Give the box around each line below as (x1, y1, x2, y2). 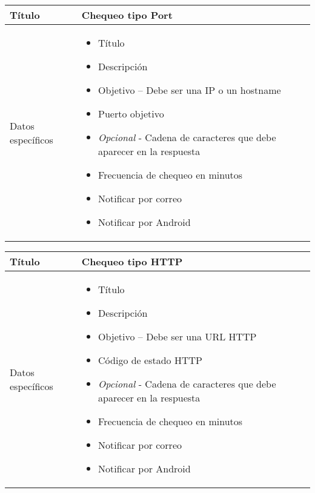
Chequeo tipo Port (81, 8, 173, 22)
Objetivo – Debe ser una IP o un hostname (98, 83, 281, 97)
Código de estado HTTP (98, 353, 202, 367)
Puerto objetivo (98, 107, 164, 121)
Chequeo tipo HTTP (81, 254, 183, 268)
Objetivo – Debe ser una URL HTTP (98, 329, 257, 343)
